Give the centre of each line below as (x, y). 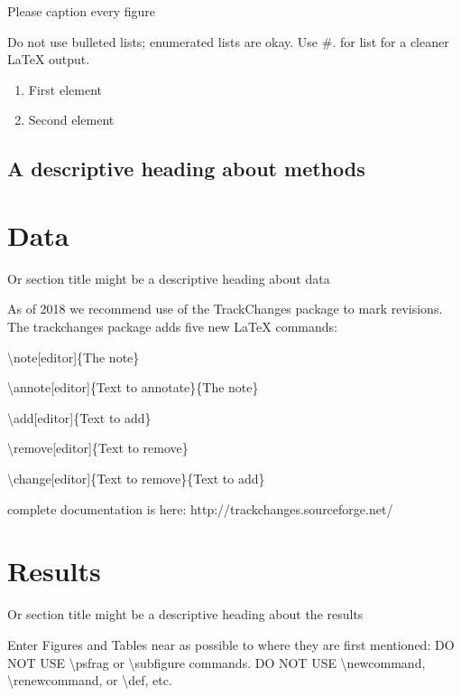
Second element (71, 120)
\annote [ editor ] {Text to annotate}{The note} (133, 387)
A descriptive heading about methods (186, 169)
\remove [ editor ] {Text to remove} (98, 448)
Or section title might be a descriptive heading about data (169, 278)
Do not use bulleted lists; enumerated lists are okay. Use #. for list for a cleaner (228, 41)
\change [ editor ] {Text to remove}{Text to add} (136, 479)
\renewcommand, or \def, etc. (90, 680)
